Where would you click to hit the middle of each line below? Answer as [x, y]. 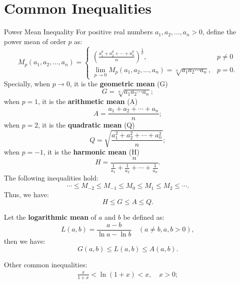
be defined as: [144, 217]
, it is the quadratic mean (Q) [86, 125]
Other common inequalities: [46, 265]
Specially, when [27, 84]
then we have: [25, 241]
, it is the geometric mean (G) [119, 84]
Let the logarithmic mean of [50, 217]
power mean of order [35, 41]
